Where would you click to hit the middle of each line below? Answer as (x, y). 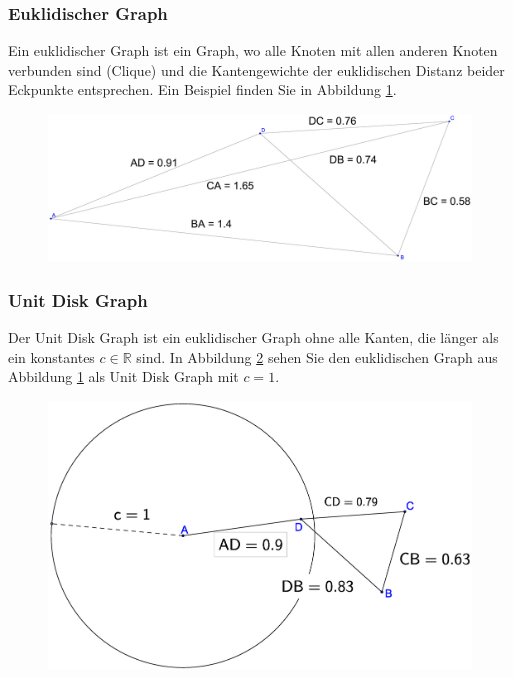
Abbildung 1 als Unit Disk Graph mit (123, 376)
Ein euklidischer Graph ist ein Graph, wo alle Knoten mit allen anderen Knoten (253, 50)
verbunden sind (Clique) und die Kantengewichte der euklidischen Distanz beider (256, 69)
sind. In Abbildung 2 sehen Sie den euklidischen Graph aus (317, 356)
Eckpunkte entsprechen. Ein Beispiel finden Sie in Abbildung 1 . (202, 89)
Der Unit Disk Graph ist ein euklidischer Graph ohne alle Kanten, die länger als (253, 337)
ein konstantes (51, 356)
